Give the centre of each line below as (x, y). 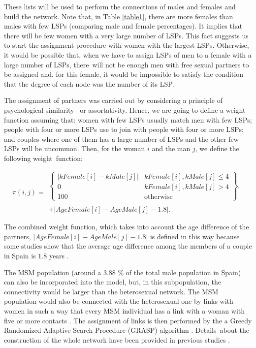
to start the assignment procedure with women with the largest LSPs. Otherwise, (127, 45)
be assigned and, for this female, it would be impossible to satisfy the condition (124, 74)
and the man (171, 148)
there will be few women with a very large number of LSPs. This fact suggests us (126, 35)
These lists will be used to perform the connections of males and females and (120, 6)
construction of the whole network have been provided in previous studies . (117, 339)
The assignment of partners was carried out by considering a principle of (113, 100)
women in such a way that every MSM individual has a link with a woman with (125, 310)
